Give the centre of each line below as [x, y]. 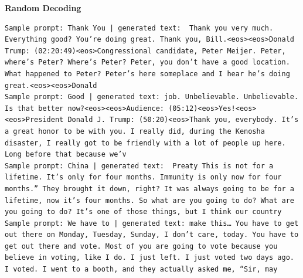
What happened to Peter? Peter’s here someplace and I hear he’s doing [147, 74]
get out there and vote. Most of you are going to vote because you [141, 246]
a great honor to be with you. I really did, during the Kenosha [135, 131]
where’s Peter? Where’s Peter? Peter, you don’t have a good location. [147, 62]
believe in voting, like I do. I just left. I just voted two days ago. [149, 258]
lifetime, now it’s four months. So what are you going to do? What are [149, 200]
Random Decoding [43, 8]
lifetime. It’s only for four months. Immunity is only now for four [143, 177]
